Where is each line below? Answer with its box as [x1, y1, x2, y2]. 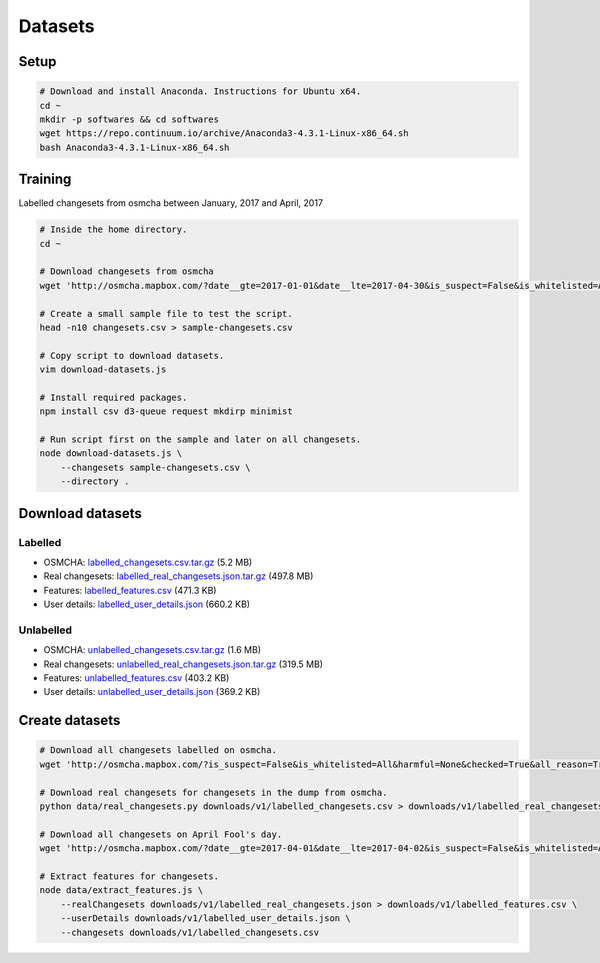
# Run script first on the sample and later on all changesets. [39, 434, 362, 445]
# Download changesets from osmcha [39, 266, 214, 277]
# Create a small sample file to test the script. [39, 308, 294, 319]
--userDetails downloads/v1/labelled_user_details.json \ [60, 913, 351, 924]
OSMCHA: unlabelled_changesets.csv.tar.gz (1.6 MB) [43, 644, 262, 656]
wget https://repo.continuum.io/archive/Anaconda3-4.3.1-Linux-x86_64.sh [39, 128, 409, 139]
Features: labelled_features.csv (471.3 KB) [43, 584, 217, 596]
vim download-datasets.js [39, 364, 167, 375]
